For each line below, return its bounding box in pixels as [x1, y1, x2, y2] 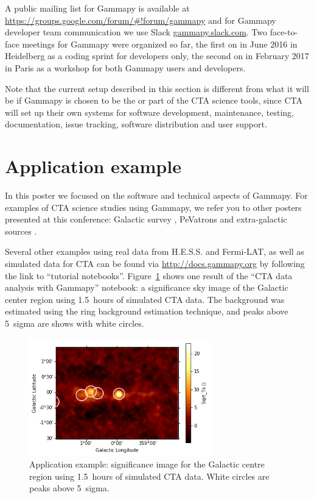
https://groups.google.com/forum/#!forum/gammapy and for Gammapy [5, 13, 276, 26]
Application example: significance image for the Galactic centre [29, 458, 265, 471]
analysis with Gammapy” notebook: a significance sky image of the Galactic [5, 281, 288, 294]
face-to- [270, 26, 298, 38]
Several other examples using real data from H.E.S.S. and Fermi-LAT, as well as [5, 245, 304, 258]
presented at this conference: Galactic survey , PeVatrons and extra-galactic [5, 213, 287, 226]
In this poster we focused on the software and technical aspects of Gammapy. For [5, 189, 308, 202]
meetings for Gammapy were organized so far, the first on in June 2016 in [22, 37, 298, 50]
